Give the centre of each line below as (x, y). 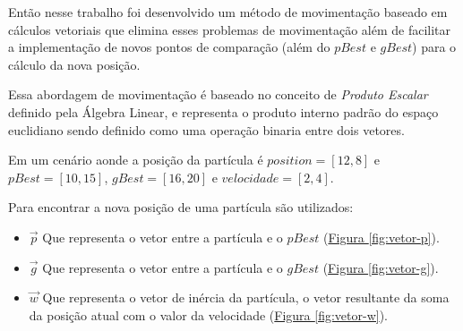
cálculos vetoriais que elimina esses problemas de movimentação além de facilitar (230, 29)
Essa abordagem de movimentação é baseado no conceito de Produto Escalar (218, 94)
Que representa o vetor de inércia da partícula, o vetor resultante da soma (246, 297)
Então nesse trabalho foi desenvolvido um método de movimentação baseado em (228, 12)
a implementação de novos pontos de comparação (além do (169, 47)
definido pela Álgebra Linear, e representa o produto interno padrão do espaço (223, 111)
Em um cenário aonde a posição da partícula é (136, 160)
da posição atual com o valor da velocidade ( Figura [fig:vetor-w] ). (208, 314)
